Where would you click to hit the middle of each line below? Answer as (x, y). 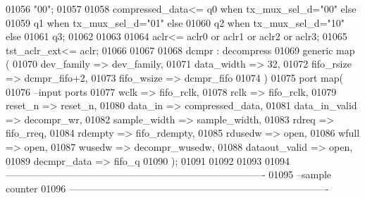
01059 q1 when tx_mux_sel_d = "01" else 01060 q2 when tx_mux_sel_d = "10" (175, 22)
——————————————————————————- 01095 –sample (169, 174)
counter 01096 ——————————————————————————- (167, 188)
